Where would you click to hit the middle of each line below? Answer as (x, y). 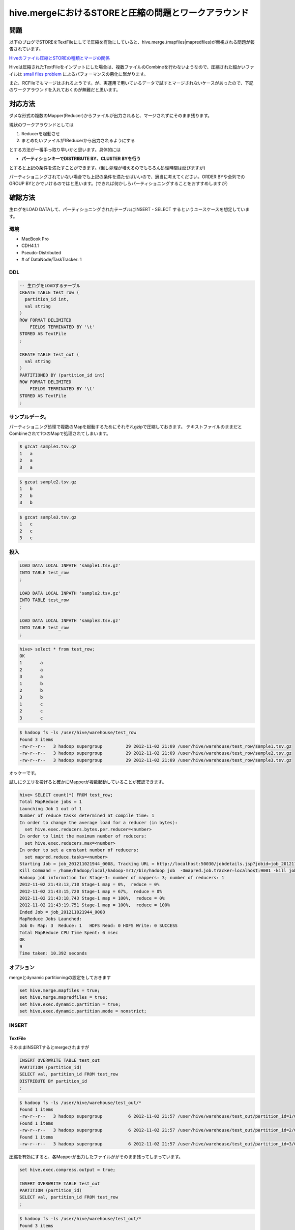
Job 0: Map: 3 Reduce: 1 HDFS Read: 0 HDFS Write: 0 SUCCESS (99, 926)
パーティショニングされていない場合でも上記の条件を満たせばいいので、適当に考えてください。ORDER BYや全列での (127, 177)
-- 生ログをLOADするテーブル (50, 286)
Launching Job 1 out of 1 (51, 809)
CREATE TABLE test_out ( (49, 354)
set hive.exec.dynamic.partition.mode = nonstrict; (83, 1011)
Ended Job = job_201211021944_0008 (62, 912)
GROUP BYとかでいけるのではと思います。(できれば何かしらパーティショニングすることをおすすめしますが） (120, 184)
